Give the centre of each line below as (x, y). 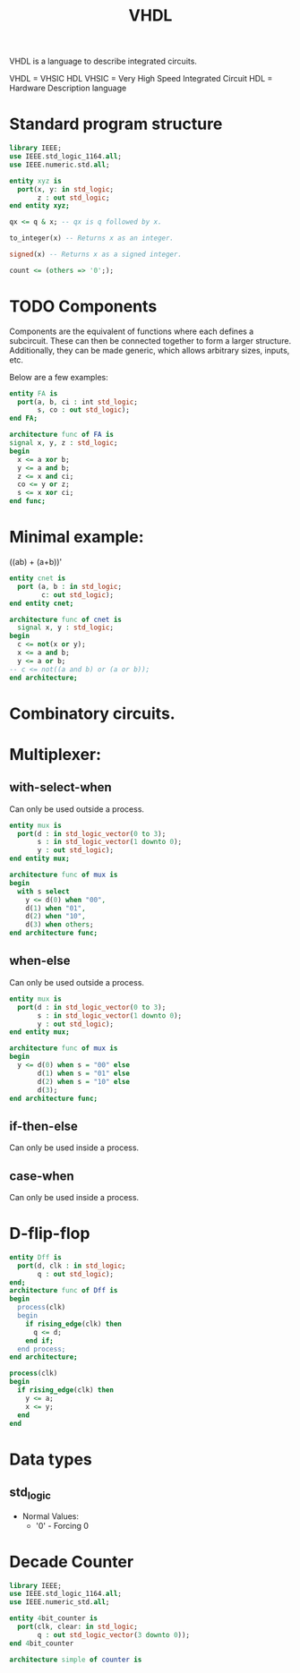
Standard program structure (116, 124)
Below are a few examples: (59, 377)
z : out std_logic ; (73, 198)
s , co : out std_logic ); (83, 410)
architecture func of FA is (62, 435)
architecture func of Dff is (64, 1291)
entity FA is (34, 393)
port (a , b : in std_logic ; (70, 586)
